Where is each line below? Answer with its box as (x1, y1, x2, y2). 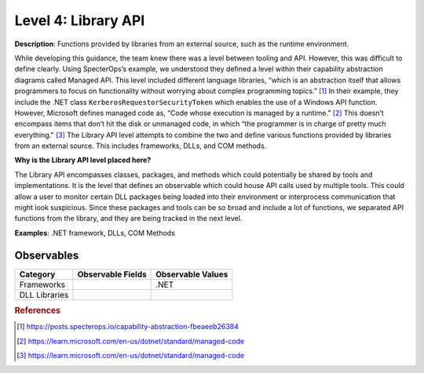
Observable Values (155, 269, 228, 280)
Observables (14, 248, 79, 262)
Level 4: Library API (14, 12, 145, 29)
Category (19, 269, 56, 280)
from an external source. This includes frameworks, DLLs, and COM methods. (14, 141, 267, 150)
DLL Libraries (19, 289, 69, 300)
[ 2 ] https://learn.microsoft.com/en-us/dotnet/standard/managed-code (16, 336, 245, 346)
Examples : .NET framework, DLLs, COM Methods (14, 228, 176, 237)
